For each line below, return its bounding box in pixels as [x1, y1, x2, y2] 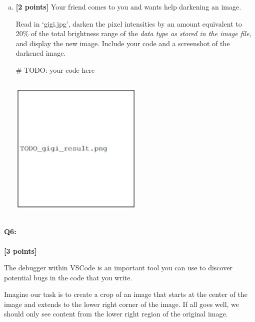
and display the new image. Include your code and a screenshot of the [15, 38, 230, 48]
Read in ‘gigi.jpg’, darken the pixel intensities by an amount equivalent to [15, 18, 242, 29]
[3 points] [4, 245, 37, 256]
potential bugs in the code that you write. [4, 272, 132, 282]
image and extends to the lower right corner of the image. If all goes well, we [4, 298, 239, 309]
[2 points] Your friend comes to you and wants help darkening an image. [15, 2, 241, 12]
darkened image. [15, 48, 66, 58]
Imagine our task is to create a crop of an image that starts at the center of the [4, 289, 247, 299]
